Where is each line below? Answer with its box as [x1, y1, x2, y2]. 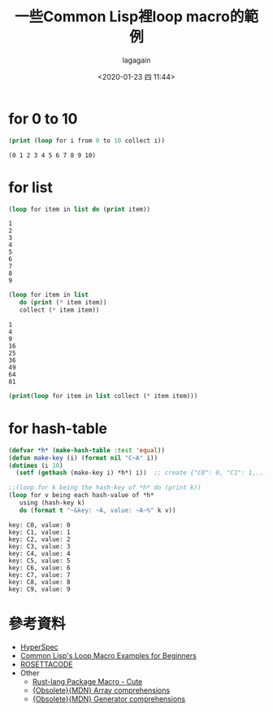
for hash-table [8, 420, 108, 438]
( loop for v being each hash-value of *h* [8, 491, 154, 500]
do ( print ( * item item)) [19, 299, 107, 307]
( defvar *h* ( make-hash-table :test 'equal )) [8, 446, 165, 454]
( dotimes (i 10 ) [8, 461, 63, 470]
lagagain [122, 55, 151, 65]
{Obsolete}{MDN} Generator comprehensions [32, 693, 185, 704]
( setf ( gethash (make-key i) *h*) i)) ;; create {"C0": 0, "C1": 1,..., [15, 469, 271, 477]
